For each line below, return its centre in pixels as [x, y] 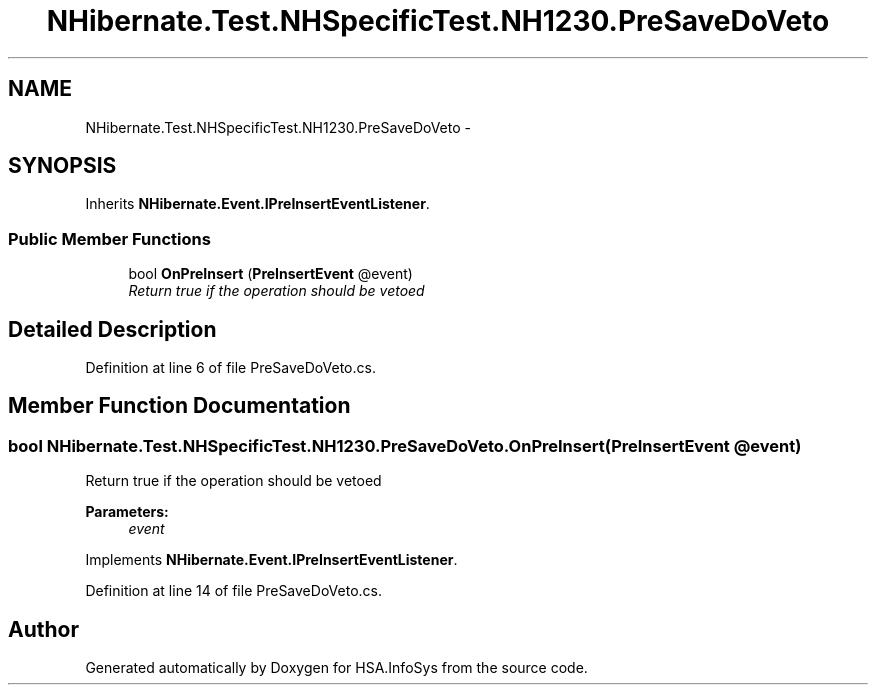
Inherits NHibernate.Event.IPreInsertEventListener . [257, 204]
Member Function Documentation [179, 406]
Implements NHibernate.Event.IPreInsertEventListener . [271, 560]
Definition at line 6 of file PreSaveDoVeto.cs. [230, 368]
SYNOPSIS [62, 166]
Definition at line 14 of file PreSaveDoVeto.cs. [233, 591]
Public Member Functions [109, 238]
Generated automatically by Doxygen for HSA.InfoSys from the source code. [336, 668]
